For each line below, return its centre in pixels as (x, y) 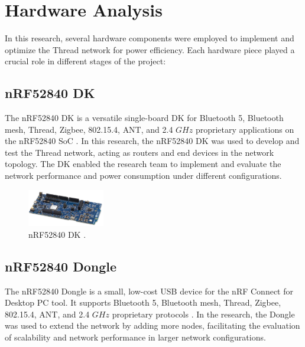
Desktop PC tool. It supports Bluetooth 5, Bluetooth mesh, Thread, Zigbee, (143, 302)
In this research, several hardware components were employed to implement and (150, 38)
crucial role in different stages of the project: (85, 61)
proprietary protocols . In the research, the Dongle (203, 314)
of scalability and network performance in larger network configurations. (135, 337)
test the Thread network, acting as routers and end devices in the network (139, 152)
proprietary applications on (245, 129)
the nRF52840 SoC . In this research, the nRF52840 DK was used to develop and (152, 141)
